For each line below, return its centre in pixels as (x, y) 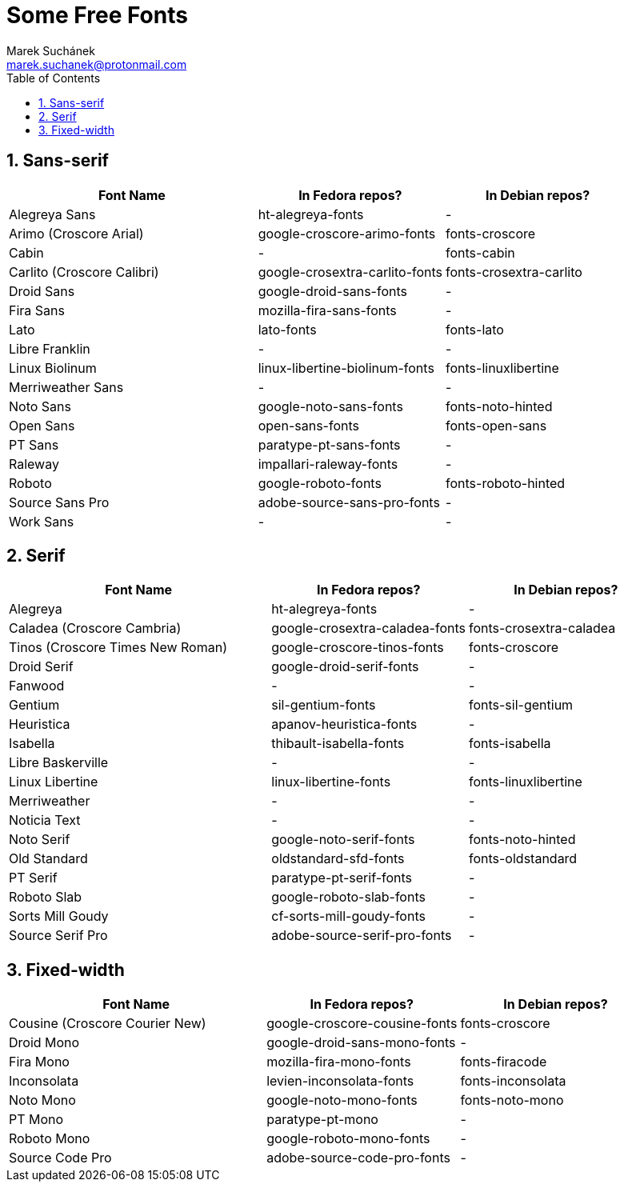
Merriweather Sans (66, 387)
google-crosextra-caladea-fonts (368, 628)
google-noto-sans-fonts (330, 406)
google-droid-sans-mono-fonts (361, 1043)
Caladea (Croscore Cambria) (95, 628)
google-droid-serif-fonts (345, 667)
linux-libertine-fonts (331, 782)
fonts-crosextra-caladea (542, 628)
